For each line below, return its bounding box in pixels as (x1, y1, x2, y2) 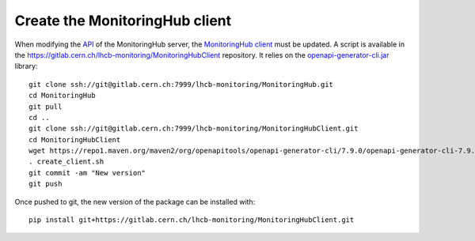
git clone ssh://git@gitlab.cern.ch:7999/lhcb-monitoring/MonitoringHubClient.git (28, 124, 359, 134)
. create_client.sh (28, 157, 104, 166)
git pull (28, 102, 63, 111)
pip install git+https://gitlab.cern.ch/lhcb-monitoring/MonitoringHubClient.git (28, 216, 355, 224)
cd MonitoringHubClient (28, 135, 121, 144)
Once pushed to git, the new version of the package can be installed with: (14, 197, 256, 206)
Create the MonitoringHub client (14, 12, 232, 29)
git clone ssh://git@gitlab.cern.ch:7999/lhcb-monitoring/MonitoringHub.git (28, 80, 334, 88)
